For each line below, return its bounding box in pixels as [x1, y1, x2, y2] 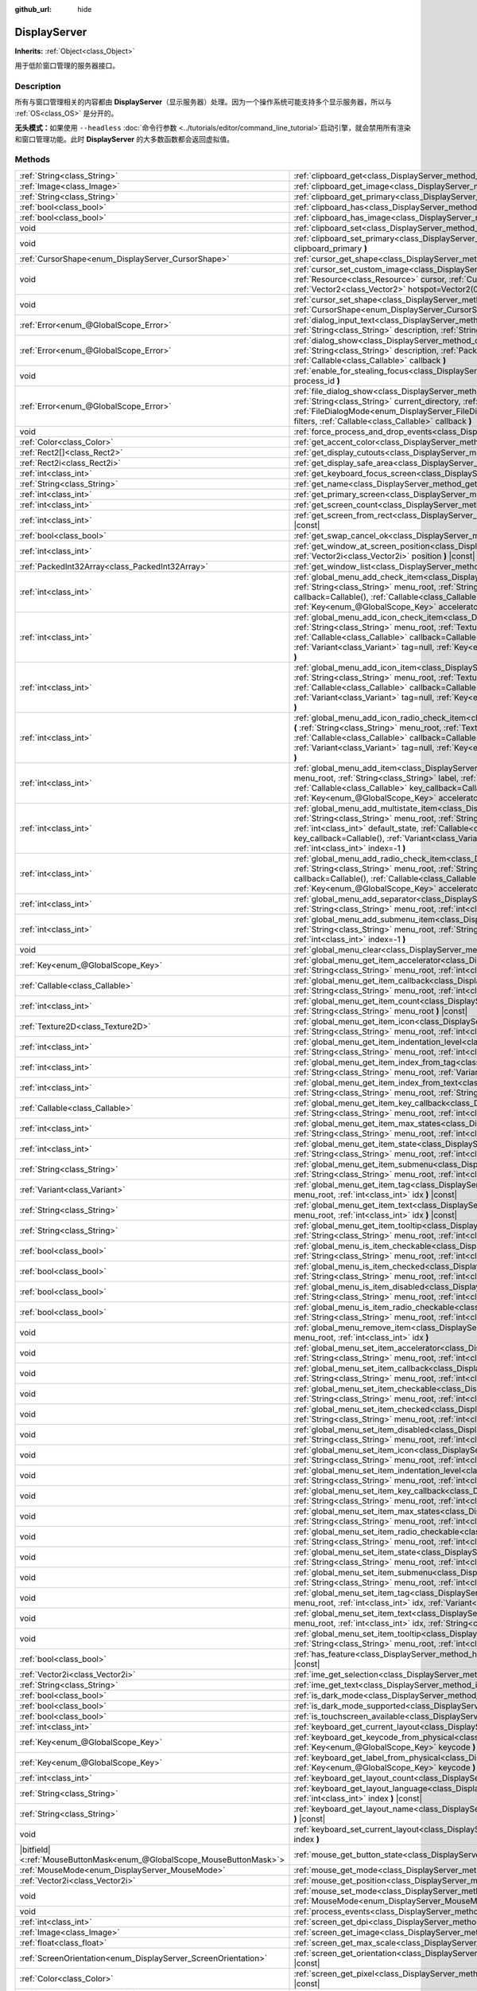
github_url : [14, 5, 52, 14]
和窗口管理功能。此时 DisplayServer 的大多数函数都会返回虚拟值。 [14, 134, 235, 143]
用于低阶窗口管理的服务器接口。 [14, 61, 119, 71]
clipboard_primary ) [293, 243, 367, 254]
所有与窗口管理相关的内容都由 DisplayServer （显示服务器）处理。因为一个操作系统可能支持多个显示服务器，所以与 [14, 97, 393, 107]
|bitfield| [19, 1844, 51, 1855]
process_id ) [293, 375, 340, 386]
